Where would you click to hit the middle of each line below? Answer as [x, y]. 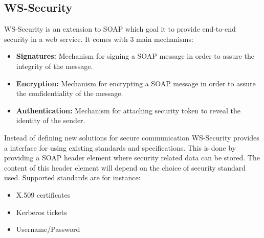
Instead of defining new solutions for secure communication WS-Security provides [132, 137]
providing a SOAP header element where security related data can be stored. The [132, 158]
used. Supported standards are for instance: [72, 177]
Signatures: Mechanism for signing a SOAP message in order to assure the [135, 56]
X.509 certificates [43, 194]
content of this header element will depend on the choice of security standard [125, 167]
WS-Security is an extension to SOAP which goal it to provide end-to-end [120, 29]
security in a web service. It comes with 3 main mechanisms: [99, 39]
